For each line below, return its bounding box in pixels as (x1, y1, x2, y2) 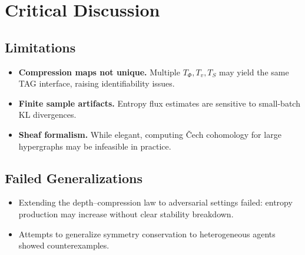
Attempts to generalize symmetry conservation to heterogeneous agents (18, 227, 276, 240)
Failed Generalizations (5, 168, 143, 187)
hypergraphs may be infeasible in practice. (18, 140, 171, 152)
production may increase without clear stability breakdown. (18, 207, 234, 220)
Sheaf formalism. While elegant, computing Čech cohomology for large (18, 128, 281, 140)
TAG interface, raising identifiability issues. (18, 77, 175, 90)
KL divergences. (18, 108, 77, 121)
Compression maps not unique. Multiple (18, 65, 180, 78)
